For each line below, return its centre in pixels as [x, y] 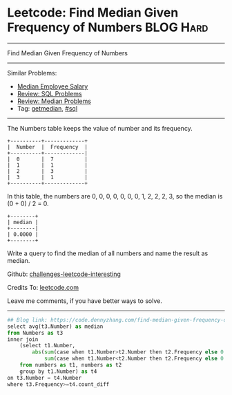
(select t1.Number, [48, 346]
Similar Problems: [32, 73]
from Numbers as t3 [35, 333]
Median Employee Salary [52, 86]
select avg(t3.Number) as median [55, 327]
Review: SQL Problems [49, 93]
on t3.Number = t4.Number [44, 378]
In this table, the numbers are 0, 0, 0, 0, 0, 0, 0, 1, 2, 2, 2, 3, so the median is [115, 196]
